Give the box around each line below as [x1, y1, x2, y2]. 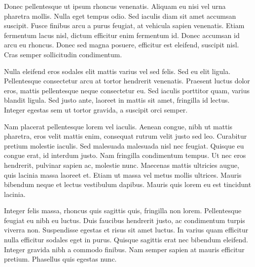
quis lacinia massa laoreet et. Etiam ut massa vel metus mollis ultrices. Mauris [4, 169, 242, 180]
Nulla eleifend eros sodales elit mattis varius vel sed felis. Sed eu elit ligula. [4, 66, 231, 76]
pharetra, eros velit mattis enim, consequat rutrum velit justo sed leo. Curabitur [4, 131, 247, 141]
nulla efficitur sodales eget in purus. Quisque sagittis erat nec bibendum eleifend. [4, 234, 248, 245]
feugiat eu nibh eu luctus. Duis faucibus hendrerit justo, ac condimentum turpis [4, 215, 245, 225]
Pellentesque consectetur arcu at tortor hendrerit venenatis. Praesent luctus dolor [4, 76, 250, 86]
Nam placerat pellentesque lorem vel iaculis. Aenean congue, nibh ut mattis [4, 121, 233, 131]
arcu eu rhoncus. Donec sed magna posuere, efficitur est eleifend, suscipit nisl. [4, 39, 239, 50]
